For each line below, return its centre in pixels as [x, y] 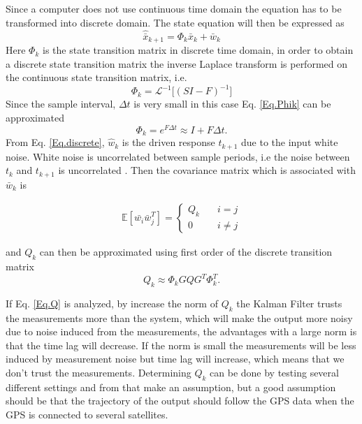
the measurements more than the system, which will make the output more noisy [179, 317]
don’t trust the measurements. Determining [99, 373]
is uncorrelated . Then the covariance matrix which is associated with [207, 170]
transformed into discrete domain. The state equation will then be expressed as [175, 22]
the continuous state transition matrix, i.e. [96, 77]
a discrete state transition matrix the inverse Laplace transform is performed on [177, 63]
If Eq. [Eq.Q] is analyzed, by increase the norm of [112, 303]
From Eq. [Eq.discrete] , [55, 142]
